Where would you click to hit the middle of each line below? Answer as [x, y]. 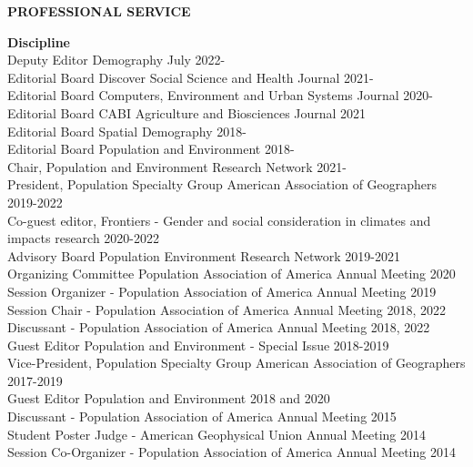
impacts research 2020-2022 [84, 238]
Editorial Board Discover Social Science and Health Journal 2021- [191, 77]
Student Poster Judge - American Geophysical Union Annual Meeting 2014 [217, 434]
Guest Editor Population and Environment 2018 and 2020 [169, 398]
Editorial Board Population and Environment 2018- [151, 149]
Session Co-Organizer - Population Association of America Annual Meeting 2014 [231, 452]
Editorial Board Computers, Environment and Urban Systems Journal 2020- [220, 95]
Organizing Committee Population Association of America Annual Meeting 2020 [231, 274]
